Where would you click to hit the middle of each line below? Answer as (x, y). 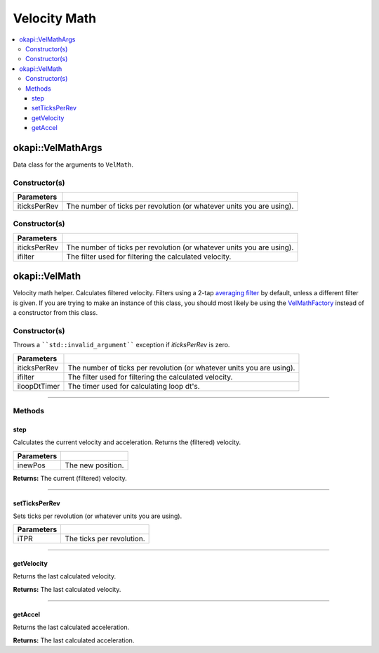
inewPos (31, 465)
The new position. (94, 465)
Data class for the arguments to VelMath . (73, 164)
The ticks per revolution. (105, 539)
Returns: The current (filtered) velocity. (70, 478)
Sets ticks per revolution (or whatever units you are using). (98, 516)
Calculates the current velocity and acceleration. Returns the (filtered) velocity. (127, 442)
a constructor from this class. (55, 313)
